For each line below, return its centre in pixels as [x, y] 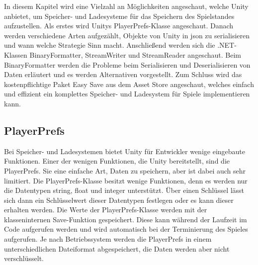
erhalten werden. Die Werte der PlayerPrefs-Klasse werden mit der [106, 210]
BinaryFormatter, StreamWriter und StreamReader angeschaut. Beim [135, 54]
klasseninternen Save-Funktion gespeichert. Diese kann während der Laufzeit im [126, 219]
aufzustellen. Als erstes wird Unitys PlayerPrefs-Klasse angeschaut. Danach [119, 26]
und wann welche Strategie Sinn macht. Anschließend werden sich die [110, 45]
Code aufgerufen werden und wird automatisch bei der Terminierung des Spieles [126, 229]
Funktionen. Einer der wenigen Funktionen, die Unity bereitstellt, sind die [117, 161]
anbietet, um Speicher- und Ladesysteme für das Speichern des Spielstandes [119, 16]
